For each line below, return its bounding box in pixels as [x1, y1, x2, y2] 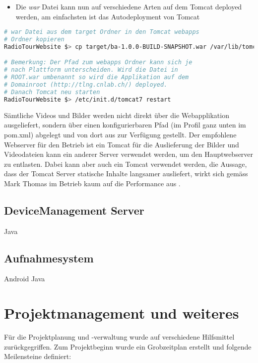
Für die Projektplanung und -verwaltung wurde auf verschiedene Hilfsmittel [4, 332, 235, 342]
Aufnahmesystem [4, 250, 94, 265]
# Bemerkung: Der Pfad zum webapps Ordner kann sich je [4, 59, 193, 66]
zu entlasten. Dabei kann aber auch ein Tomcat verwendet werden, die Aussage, [4, 158, 247, 169]
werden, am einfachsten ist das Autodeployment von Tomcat [15, 11, 200, 21]
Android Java [4, 273, 45, 284]
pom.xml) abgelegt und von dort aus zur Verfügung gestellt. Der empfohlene [4, 129, 237, 139]
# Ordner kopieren [4, 36, 64, 43]
